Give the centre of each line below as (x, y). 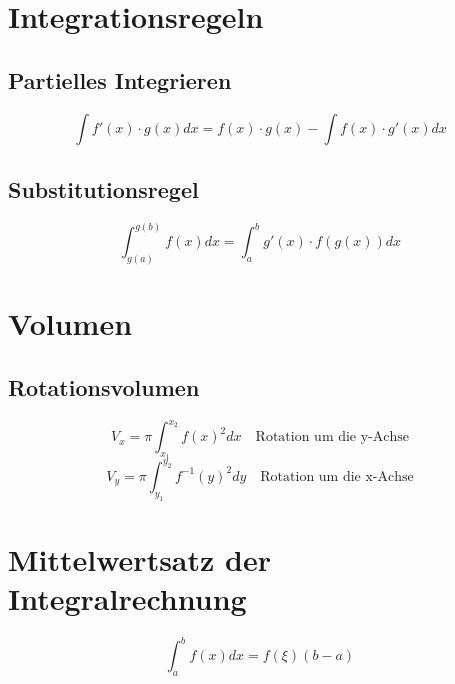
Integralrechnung (127, 597)
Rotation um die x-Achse (337, 476)
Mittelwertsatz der (139, 558)
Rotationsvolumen (104, 386)
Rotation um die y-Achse (332, 437)
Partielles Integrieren (120, 79)
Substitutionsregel (103, 188)
